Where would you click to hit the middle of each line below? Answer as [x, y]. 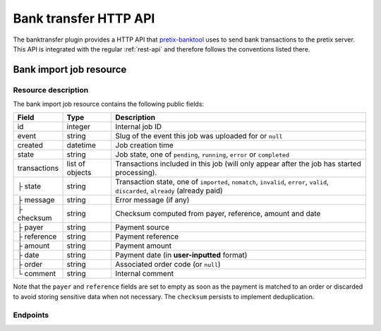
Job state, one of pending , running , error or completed [202, 155]
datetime [81, 145]
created [30, 145]
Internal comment [145, 274]
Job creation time [145, 145]
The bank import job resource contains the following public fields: [109, 104]
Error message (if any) [152, 200]
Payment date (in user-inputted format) [181, 255]
